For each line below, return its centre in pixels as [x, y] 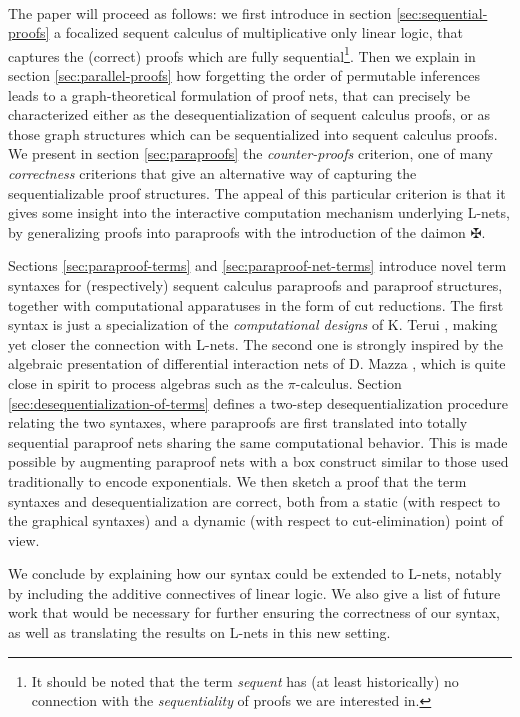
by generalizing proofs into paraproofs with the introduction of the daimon [237, 231]
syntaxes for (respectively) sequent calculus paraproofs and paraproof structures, [255, 284]
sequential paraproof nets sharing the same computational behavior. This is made [258, 441]
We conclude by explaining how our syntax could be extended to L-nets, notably [255, 573]
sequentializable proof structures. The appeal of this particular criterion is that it [257, 192]
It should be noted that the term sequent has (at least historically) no [245, 680]
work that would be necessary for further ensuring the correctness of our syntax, [254, 612]
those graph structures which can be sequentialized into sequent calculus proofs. [253, 133]
